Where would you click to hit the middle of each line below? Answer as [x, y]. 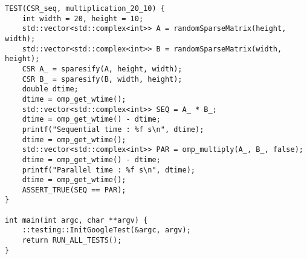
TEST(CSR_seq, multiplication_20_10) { [85, 8]
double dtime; [50, 89]
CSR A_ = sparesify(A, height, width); [102, 69]
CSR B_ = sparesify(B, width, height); [102, 79]
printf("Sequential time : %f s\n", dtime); [113, 129]
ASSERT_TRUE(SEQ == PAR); [74, 190]
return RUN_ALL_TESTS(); [72, 241]
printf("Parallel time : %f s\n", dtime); [108, 170]
